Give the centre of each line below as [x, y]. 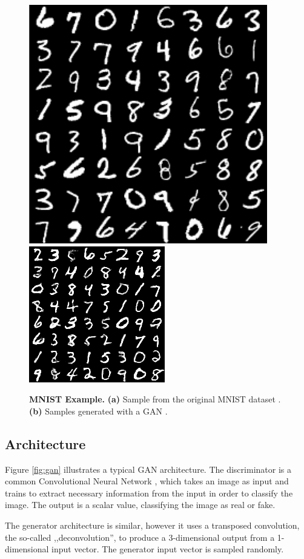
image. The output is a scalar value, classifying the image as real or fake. [140, 505]
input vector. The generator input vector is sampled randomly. [168, 549]
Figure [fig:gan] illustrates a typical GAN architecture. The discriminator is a [148, 469]
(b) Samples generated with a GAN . [98, 411]
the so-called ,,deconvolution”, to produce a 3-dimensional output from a [140, 537]
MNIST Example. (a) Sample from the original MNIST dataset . [155, 399]
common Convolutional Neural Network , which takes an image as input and [147, 481]
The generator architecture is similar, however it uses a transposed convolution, [152, 525]
